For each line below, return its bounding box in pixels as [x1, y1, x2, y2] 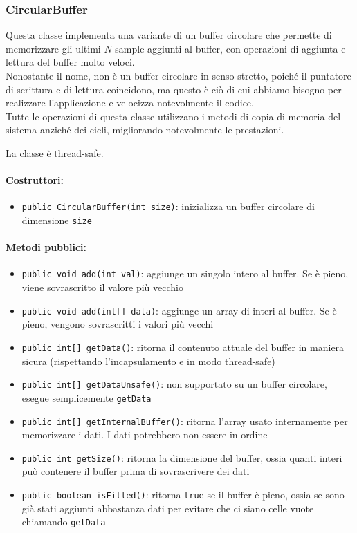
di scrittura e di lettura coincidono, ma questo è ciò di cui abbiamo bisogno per [6, 82, 342, 96]
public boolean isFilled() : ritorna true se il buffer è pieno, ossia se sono [21, 487, 345, 502]
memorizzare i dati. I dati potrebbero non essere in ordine [21, 427, 268, 442]
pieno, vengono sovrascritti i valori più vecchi [21, 317, 214, 331]
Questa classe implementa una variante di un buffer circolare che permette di [6, 28, 332, 42]
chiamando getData [21, 514, 106, 529]
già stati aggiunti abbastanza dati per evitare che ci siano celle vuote [21, 501, 314, 515]
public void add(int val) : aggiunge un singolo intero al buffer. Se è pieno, [21, 266, 349, 281]
